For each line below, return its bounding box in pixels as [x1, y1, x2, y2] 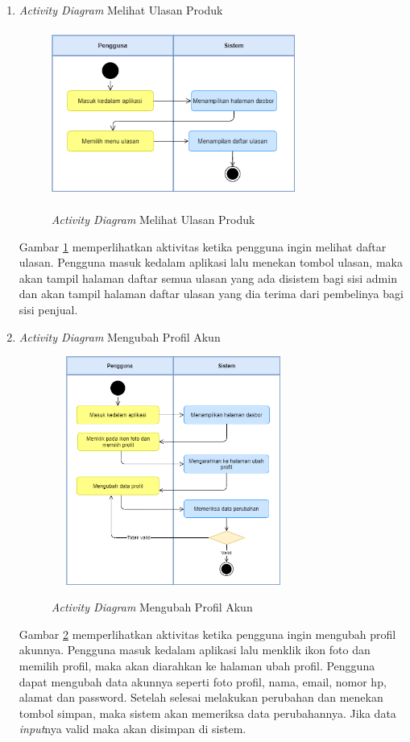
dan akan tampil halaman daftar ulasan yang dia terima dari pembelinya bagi [19, 285, 404, 302]
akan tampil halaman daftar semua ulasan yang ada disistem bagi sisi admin [19, 269, 397, 286]
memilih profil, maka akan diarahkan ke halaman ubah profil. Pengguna [19, 657, 375, 674]
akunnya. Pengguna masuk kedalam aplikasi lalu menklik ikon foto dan [19, 641, 371, 658]
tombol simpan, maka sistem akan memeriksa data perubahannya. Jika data [19, 704, 396, 721]
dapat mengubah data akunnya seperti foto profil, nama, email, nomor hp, [19, 673, 387, 690]
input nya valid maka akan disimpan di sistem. [19, 720, 246, 737]
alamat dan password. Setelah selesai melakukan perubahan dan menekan [19, 689, 383, 706]
